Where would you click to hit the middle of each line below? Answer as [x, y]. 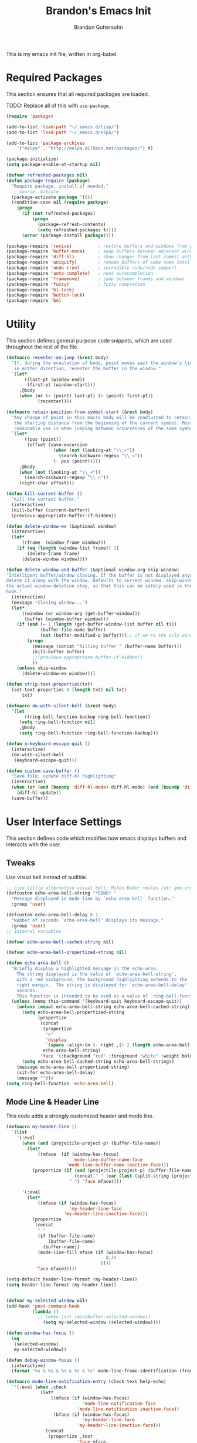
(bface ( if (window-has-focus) [91, 1414]
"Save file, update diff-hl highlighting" [64, 776]
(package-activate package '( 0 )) [52, 197]
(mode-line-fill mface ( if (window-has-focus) [95, 1252]
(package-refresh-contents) [72, 224]
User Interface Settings [64, 822]
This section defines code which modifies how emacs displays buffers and [96, 838]
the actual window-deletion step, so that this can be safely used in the [99, 586]
